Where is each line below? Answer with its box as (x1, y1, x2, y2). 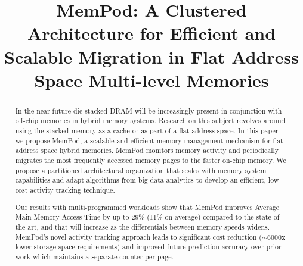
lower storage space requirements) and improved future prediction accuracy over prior (15, 242, 282, 252)
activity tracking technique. (30, 184, 115, 195)
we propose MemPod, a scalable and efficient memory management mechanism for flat (15, 135, 283, 145)
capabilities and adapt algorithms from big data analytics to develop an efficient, (15, 175, 266, 185)
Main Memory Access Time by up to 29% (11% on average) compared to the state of (15, 212, 280, 222)
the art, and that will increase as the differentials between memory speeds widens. (15, 221, 270, 231)
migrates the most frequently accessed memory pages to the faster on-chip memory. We (15, 155, 286, 165)
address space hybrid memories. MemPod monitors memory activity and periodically (15, 145, 279, 155)
